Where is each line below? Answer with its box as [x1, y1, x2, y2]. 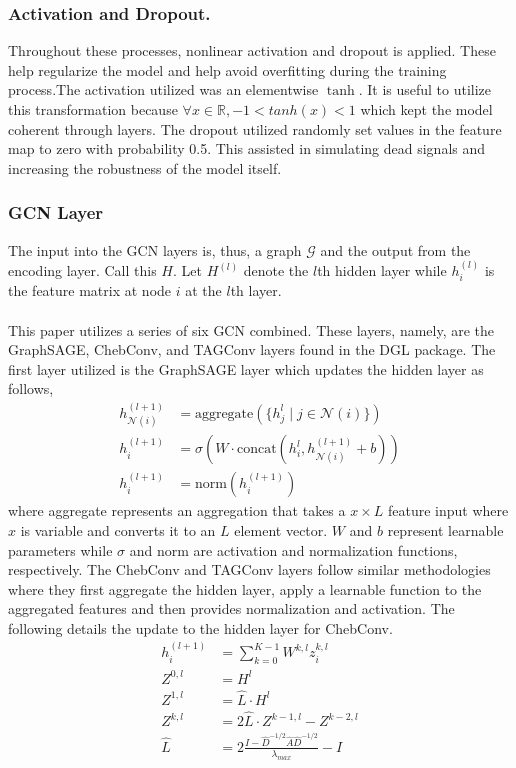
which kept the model [360, 99, 493, 119]
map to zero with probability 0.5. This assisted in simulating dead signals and [8, 138, 486, 159]
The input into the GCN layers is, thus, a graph [8, 239, 302, 260]
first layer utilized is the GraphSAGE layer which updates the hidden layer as [8, 358, 484, 379]
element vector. [234, 519, 328, 540]
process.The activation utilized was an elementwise [8, 79, 319, 100]
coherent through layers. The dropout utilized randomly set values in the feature [8, 118, 502, 139]
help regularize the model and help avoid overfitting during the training [8, 59, 447, 80]
